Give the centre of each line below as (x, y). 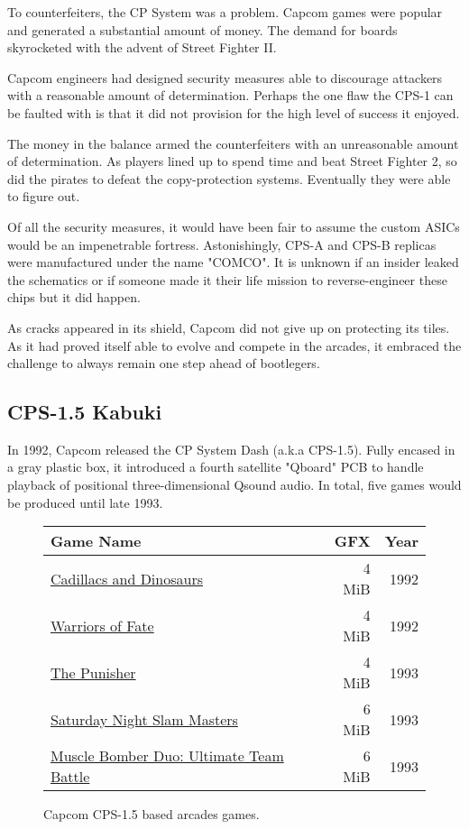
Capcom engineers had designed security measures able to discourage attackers (225, 77)
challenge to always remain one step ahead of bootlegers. (164, 363)
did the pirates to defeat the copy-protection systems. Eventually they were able (229, 178)
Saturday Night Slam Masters (144, 719)
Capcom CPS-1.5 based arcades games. (152, 814)
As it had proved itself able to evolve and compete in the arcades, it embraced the (234, 345)
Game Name (96, 541)
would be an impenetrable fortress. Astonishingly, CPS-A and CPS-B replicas (222, 244)
